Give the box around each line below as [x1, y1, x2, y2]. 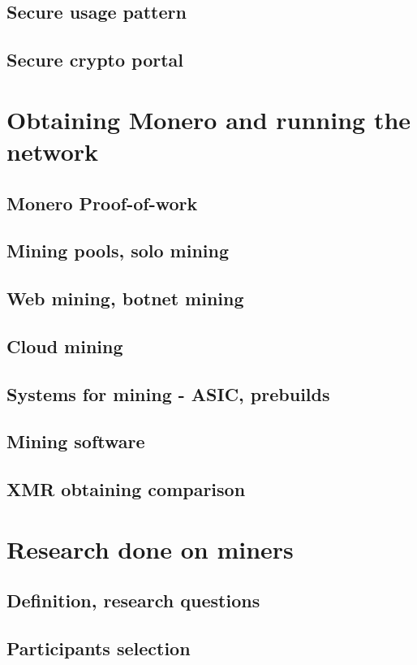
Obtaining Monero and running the [6, 102, 411, 136]
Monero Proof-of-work [6, 190, 198, 215]
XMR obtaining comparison [6, 477, 246, 502]
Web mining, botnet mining [6, 286, 244, 311]
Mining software [6, 429, 145, 454]
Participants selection [6, 636, 191, 661]
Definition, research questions [6, 588, 260, 613]
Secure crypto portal [6, 47, 184, 72]
